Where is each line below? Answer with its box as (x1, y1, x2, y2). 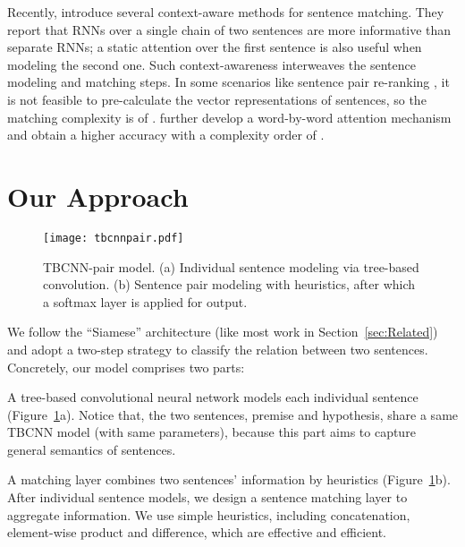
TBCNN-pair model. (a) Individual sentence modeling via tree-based (43, 257, 419, 276)
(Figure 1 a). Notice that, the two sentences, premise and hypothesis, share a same (7, 405, 459, 423)
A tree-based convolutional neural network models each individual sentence (7, 388, 418, 406)
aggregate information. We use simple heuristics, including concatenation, (7, 505, 410, 524)
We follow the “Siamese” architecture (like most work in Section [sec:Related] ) (7, 322, 438, 341)
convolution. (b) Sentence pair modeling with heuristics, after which (43, 275, 416, 294)
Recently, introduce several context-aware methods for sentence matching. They (7, 3, 444, 21)
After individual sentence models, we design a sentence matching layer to (7, 488, 408, 507)
